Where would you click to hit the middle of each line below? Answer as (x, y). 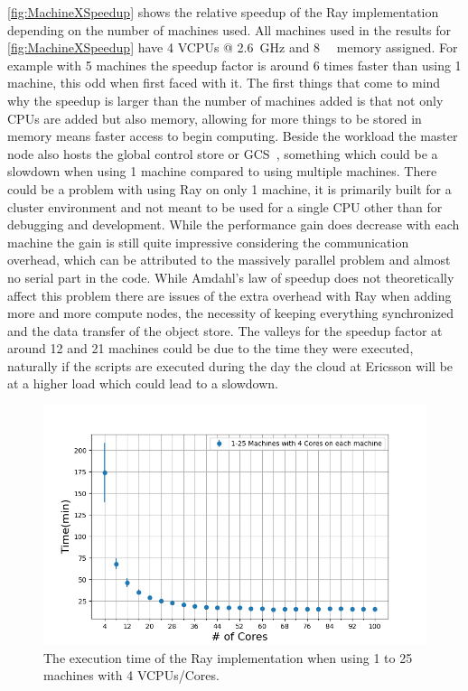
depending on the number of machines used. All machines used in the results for (229, 29)
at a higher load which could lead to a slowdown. (143, 383)
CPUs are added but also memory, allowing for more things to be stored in (215, 118)
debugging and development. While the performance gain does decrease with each (234, 224)
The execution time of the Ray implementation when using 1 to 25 (228, 657)
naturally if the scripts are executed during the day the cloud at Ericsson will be (230, 365)
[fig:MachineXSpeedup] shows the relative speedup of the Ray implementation (223, 12)
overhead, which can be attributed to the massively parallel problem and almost (229, 260)
